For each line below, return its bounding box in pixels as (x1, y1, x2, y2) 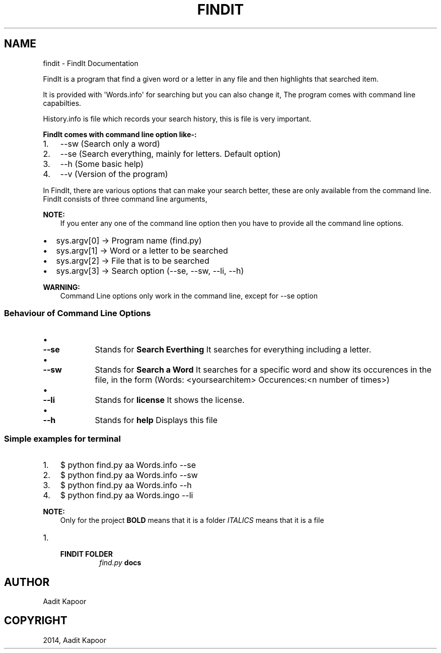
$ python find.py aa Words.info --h (60, 480, 192, 491)
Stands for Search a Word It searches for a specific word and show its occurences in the (95, 365, 431, 375)
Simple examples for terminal (4, 433, 121, 444)
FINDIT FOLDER (60, 550, 113, 559)
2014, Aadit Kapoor (43, 635, 106, 644)
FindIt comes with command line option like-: (43, 130, 197, 139)
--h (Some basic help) (60, 158, 144, 169)
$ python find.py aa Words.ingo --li (60, 490, 193, 501)
